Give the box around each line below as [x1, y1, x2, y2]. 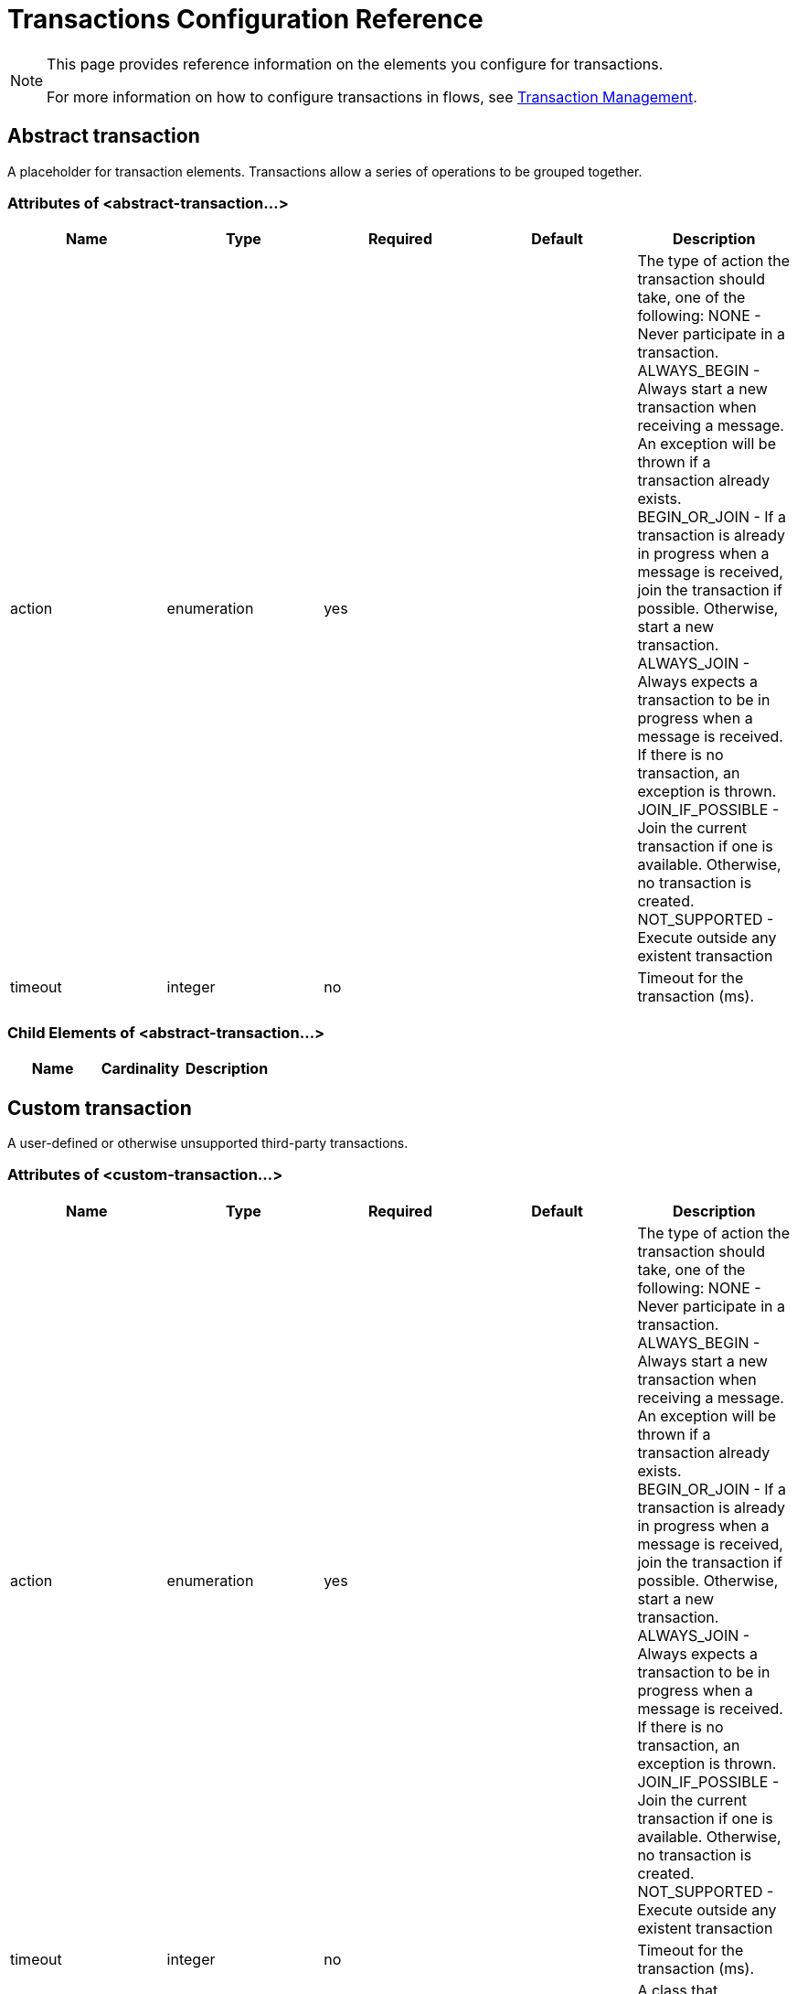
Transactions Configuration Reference [7, 4, 484, 35]
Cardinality [101, 1059, 180, 1078]
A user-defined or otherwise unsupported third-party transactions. [7, 1134, 409, 1151]
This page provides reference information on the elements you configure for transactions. [47, 54, 664, 73]
